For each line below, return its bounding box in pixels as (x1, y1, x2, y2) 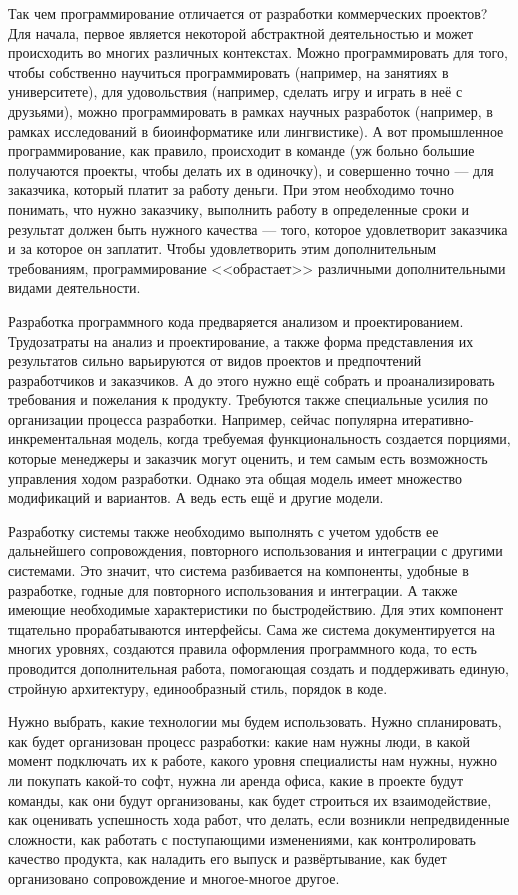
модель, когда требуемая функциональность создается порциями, (116, 428, 511, 449)
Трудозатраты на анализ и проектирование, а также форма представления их (8, 330, 474, 351)
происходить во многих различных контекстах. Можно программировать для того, (8, 42, 508, 63)
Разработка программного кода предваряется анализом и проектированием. (8, 310, 464, 331)
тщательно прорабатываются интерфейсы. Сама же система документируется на (8, 618, 495, 639)
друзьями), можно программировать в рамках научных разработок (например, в (8, 100, 493, 121)
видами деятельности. (8, 277, 141, 298)
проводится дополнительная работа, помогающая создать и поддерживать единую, (8, 658, 509, 678)
